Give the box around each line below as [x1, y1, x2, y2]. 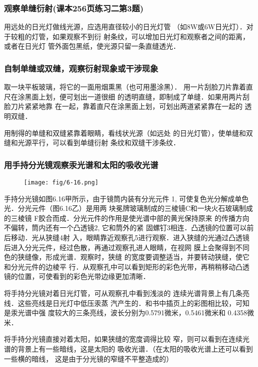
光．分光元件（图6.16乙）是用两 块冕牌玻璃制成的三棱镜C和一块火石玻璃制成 [4, 203, 253, 213]
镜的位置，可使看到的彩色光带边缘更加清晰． [4, 271, 150, 281]
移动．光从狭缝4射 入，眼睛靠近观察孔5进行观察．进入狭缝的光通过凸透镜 [10, 232, 250, 243]
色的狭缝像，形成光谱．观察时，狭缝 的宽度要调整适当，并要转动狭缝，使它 [4, 252, 250, 262]
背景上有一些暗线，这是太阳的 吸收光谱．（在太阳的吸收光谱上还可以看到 [17, 343, 253, 354]
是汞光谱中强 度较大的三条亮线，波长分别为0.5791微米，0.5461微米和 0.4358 [4, 307, 247, 318]
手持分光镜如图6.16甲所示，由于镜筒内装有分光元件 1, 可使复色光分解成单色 [4, 193, 249, 203]
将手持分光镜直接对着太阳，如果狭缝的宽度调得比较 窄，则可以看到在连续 [4, 334, 243, 344]
